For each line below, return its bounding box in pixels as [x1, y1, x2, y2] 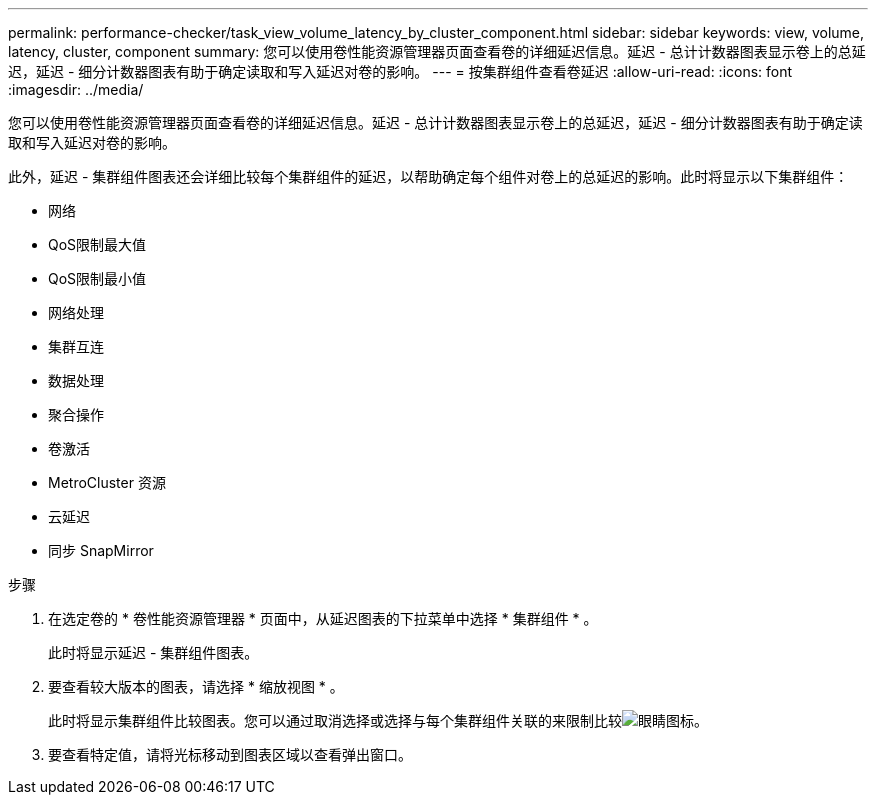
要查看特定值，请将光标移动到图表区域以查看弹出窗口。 [48, 746, 412, 763]
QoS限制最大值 [48, 236, 147, 253]
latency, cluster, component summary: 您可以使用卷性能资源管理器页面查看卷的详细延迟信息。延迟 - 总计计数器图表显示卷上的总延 [8, 43, 866, 60]
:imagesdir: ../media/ [8, 81, 144, 98]
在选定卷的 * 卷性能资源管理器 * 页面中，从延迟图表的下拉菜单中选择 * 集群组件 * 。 [48, 610, 598, 627]
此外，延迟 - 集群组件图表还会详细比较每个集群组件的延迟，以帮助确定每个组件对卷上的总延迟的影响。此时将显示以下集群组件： [8, 168, 849, 185]
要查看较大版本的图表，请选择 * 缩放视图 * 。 [48, 678, 344, 695]
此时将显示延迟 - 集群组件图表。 [48, 644, 259, 661]
